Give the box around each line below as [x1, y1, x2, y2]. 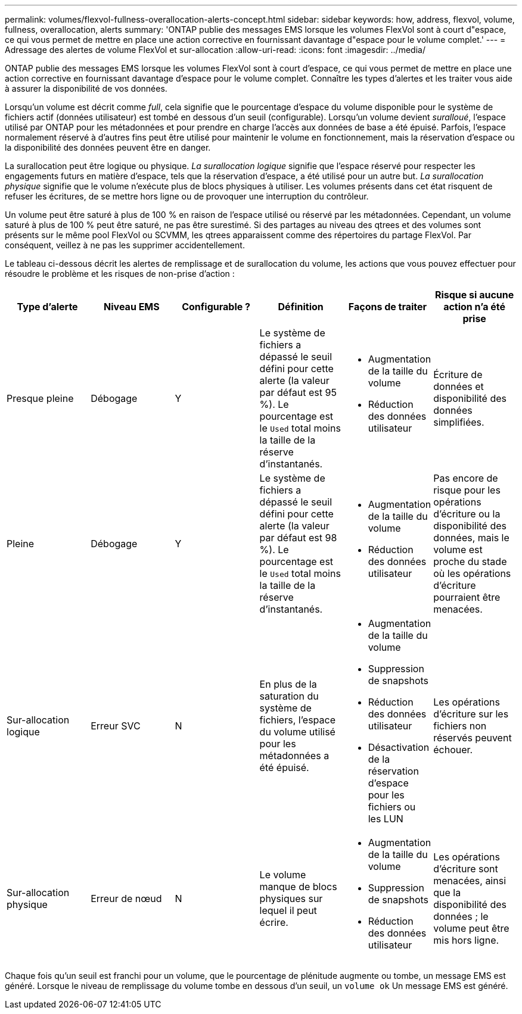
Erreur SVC [91, 720, 141, 732]
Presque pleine [7, 392, 74, 404]
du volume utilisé [259, 726, 335, 738]
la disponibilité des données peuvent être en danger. [5, 142, 211, 152]
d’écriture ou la [433, 508, 501, 520]
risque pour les [433, 484, 501, 496]
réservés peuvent [433, 732, 512, 744]
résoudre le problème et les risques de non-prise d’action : [5, 269, 235, 279]
